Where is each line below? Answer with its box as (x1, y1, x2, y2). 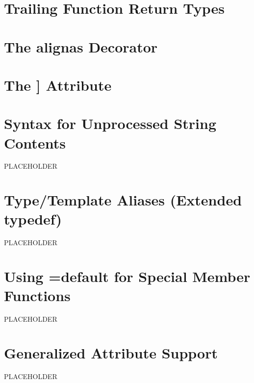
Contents (4, 132, 66, 153)
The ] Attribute (4, 75, 112, 95)
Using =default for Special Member (4, 266, 251, 286)
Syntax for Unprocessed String (4, 113, 216, 133)
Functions (4, 285, 71, 306)
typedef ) (4, 209, 62, 229)
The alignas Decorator (4, 36, 158, 56)
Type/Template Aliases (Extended (4, 190, 242, 210)
